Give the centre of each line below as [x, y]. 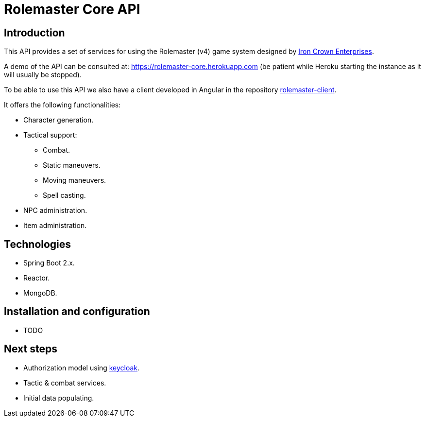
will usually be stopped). [43, 75]
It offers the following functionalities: [62, 105]
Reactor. [37, 278]
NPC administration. [55, 210]
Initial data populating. [59, 398]
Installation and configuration [77, 312]
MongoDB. [40, 293]
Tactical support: [50, 135]
